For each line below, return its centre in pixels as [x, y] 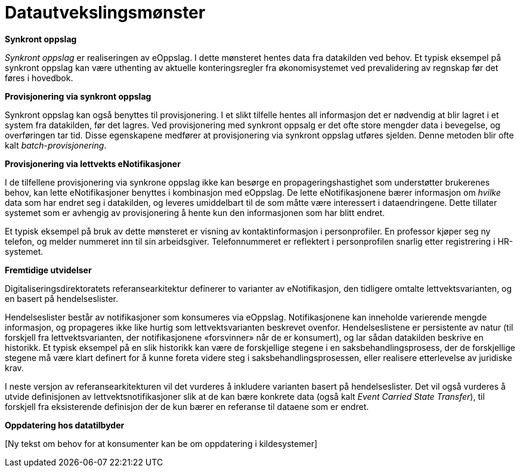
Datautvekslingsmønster [105, 13]
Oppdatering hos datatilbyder [65, 425]
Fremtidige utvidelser [48, 270]
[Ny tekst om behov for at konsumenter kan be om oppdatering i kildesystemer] [161, 443]
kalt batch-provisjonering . [56, 145]
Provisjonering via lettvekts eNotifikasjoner [93, 163]
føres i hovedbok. [39, 78]
